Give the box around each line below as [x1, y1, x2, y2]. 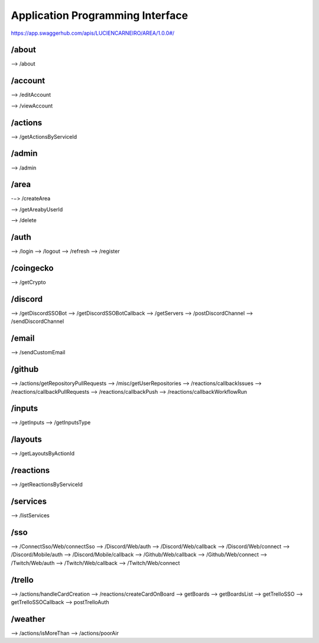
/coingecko [11, 263, 54, 273]
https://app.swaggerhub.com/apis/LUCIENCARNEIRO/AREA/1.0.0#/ [11, 30, 175, 37]
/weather [11, 614, 45, 624]
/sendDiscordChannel [11, 318, 64, 325]
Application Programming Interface [11, 9, 188, 22]
